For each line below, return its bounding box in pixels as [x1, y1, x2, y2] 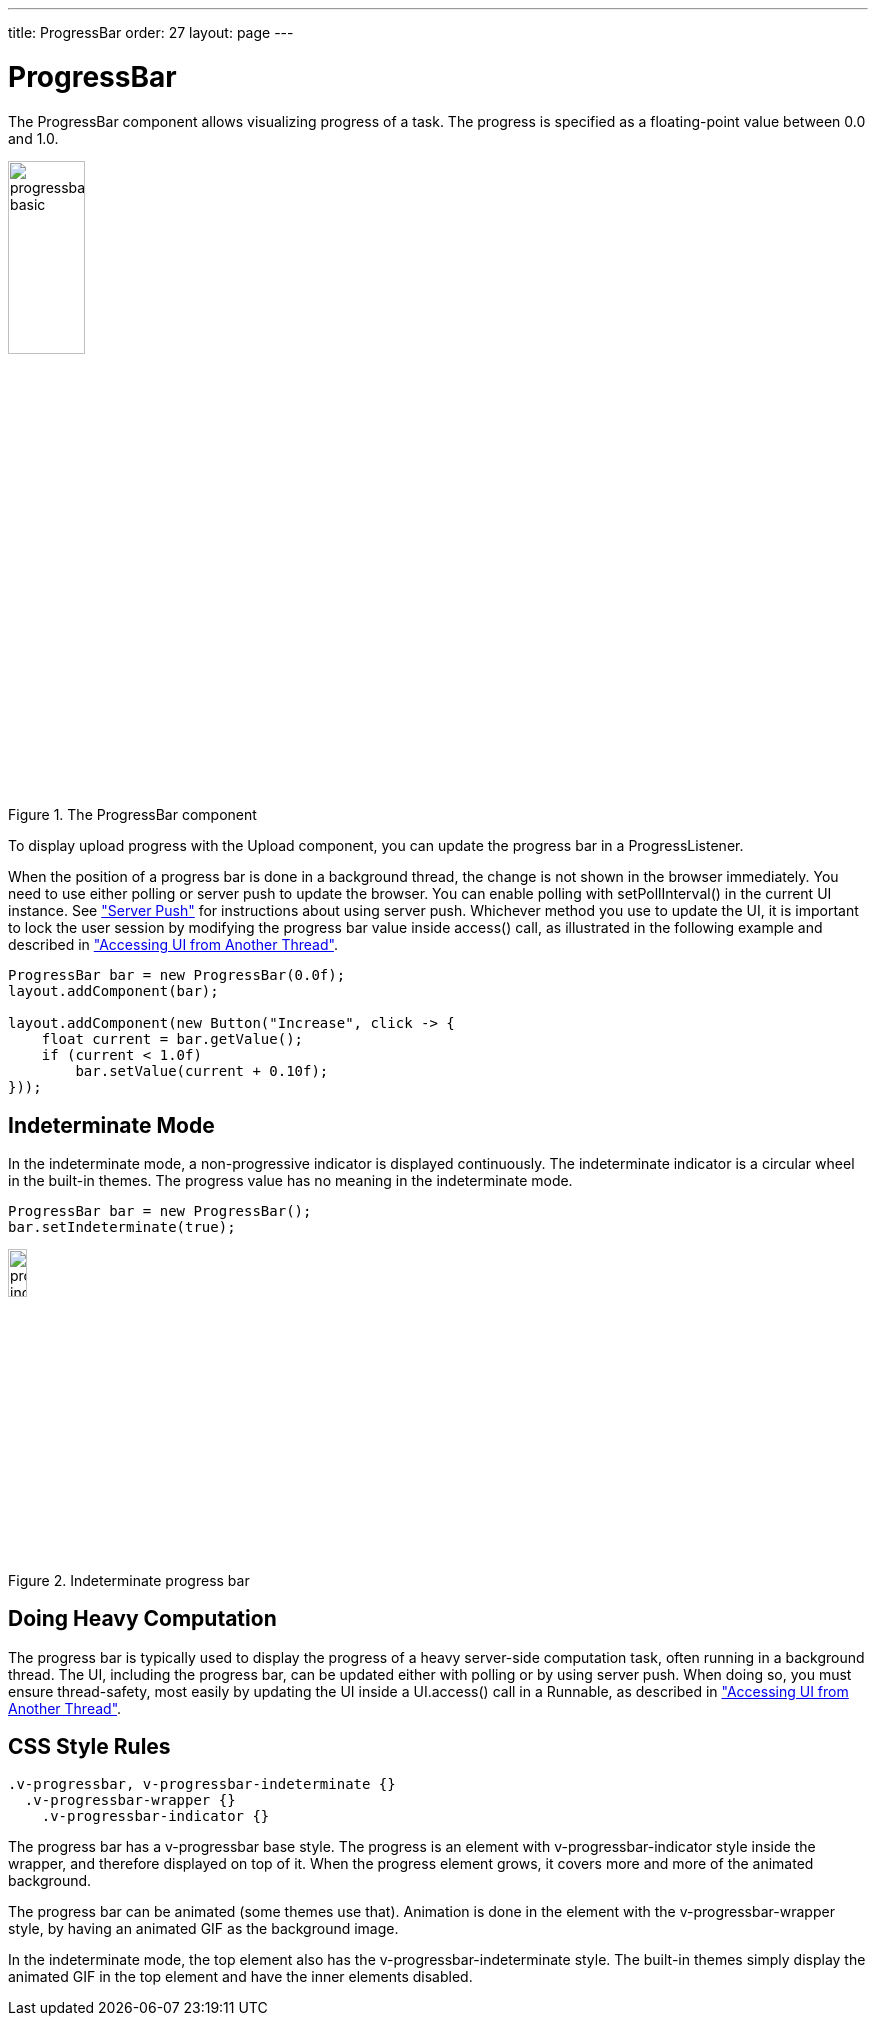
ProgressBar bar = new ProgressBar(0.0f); [8, 967, 346, 984]
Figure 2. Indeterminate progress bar [8, 1571, 250, 1589]
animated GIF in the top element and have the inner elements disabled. [8, 1968, 473, 1986]
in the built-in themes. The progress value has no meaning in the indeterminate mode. [8, 1171, 573, 1189]
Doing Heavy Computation [8, 1606, 277, 1632]
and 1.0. [8, 129, 59, 147]
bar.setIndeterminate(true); [8, 1218, 236, 1235]
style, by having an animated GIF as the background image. [8, 1920, 399, 1938]
